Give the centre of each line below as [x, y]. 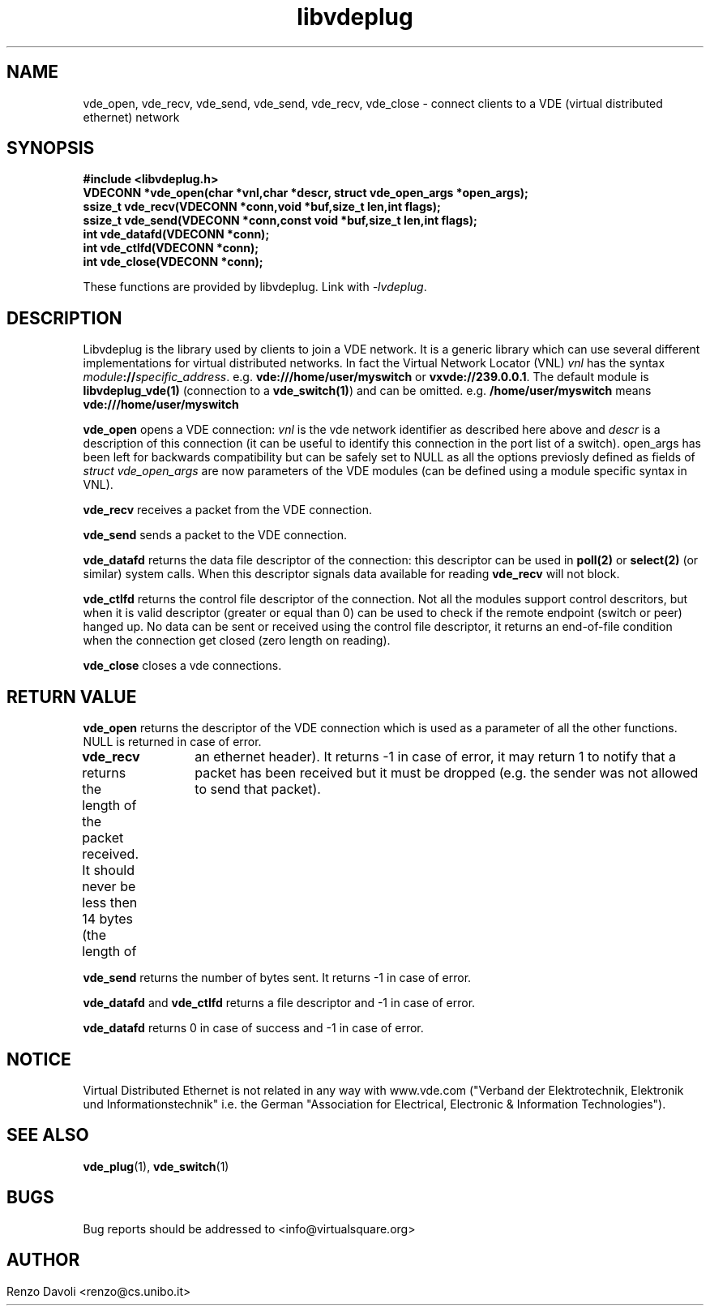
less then [110, 903]
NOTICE [39, 1059]
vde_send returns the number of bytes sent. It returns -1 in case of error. [277, 978]
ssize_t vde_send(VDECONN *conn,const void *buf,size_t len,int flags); [280, 221]
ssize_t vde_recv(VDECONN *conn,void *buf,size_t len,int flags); [262, 207]
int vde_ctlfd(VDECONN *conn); [171, 248]
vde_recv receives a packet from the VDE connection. [227, 510]
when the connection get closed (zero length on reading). [237, 641]
